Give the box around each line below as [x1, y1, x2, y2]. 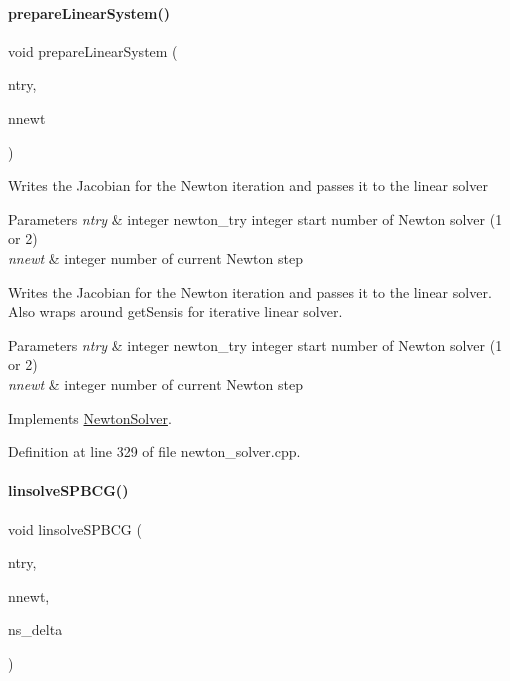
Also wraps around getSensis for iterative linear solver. [8, 301, 343, 322]
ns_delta [8, 619, 63, 640]
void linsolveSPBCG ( [8, 518, 142, 539]
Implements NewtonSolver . [8, 407, 172, 428]
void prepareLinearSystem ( [8, 40, 178, 61]
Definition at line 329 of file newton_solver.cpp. [8, 441, 301, 462]
